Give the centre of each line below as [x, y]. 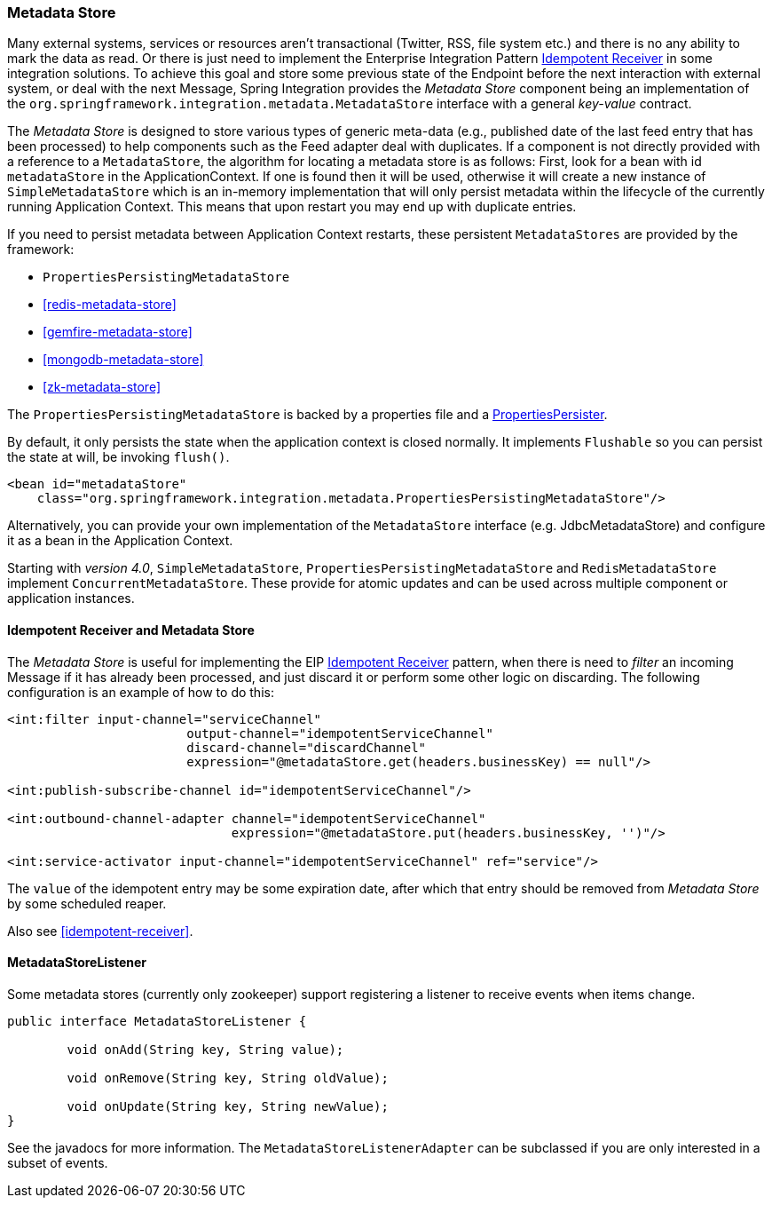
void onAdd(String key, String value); [205, 1049]
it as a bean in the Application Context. [120, 541]
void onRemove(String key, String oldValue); [228, 1078]
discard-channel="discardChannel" [307, 747]
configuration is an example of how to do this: [141, 692]
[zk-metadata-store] [102, 387]
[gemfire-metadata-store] [118, 332]
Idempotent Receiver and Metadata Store [131, 630]
